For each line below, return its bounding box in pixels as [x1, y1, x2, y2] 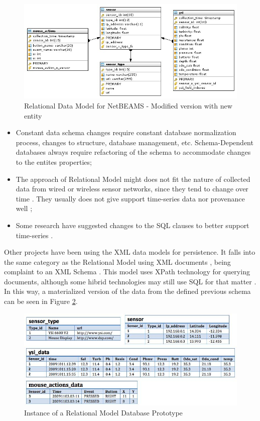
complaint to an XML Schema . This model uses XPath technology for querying [4, 266, 250, 277]
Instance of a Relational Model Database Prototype [24, 407, 183, 418]
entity [24, 110, 42, 121]
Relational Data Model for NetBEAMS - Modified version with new [24, 100, 232, 111]
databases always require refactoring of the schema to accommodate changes [16, 147, 251, 157]
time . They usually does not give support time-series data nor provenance [16, 193, 245, 203]
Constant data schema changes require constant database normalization [16, 127, 236, 138]
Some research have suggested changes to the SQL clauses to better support [16, 220, 249, 230]
